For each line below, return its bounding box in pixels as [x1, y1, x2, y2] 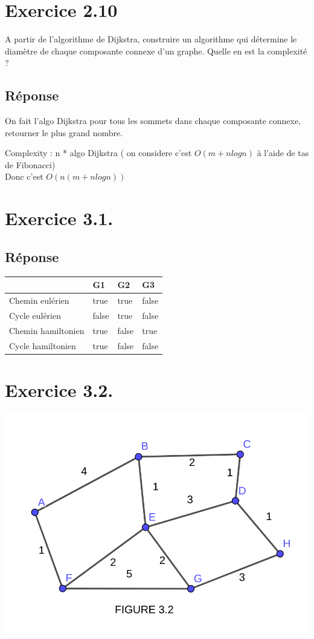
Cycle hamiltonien [9, 339, 76, 352]
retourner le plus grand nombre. [5, 126, 123, 139]
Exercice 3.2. [5, 377, 114, 402]
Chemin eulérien [9, 294, 69, 306]
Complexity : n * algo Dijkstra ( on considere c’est [5, 146, 192, 159]
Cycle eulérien [9, 309, 61, 321]
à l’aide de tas [257, 146, 309, 159]
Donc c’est [5, 170, 43, 183]
